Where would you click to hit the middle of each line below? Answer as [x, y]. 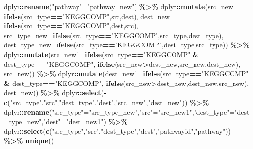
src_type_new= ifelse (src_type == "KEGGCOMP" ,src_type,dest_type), [114, 35]
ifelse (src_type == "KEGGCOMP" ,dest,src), [71, 26]
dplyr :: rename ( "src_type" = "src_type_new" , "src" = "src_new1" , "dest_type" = [119, 112]
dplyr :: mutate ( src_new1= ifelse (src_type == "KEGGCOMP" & [101, 54]
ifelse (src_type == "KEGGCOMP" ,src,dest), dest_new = [91, 16]
